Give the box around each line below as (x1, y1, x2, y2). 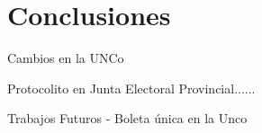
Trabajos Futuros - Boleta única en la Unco (7, 109, 248, 128)
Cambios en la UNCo (7, 49, 124, 67)
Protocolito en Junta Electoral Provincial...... (7, 78, 256, 97)
